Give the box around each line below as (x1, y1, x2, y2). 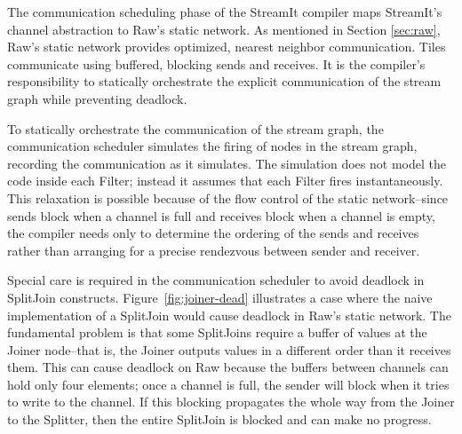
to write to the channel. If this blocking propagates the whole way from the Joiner (7, 392, 455, 411)
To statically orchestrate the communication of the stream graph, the (7, 119, 384, 138)
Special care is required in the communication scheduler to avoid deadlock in (7, 271, 425, 289)
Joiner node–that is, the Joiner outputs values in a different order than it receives (7, 340, 451, 359)
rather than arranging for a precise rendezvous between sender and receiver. (7, 241, 420, 259)
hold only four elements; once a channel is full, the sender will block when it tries (7, 375, 450, 393)
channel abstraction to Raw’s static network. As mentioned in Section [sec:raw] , (7, 20, 441, 38)
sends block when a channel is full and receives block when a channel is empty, (7, 206, 435, 225)
